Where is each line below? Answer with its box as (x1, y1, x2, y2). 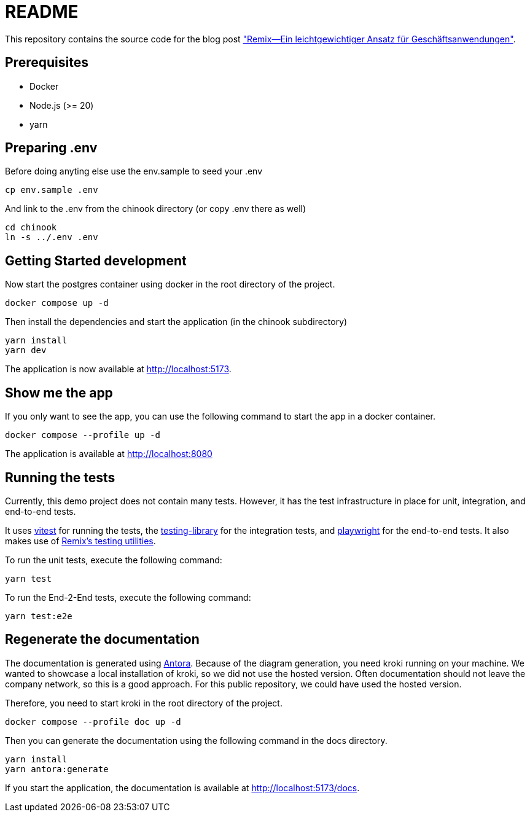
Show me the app (5, 385, 113, 401)
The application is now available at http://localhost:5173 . (5, 364, 232, 375)
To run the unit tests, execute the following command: (5, 554, 222, 565)
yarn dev (5, 345, 47, 356)
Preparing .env (5, 140, 98, 156)
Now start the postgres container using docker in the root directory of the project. (5, 279, 335, 290)
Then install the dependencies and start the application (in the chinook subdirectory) (5, 316, 348, 327)
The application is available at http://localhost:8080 (5, 448, 212, 459)
